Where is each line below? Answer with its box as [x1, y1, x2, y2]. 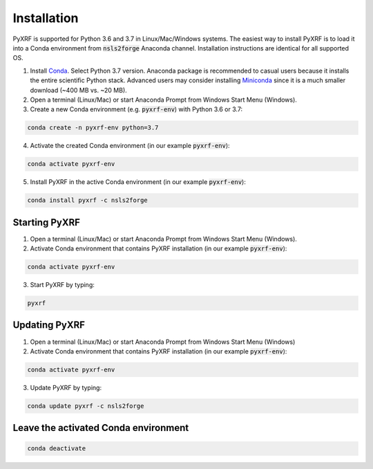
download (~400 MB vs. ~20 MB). [30, 86, 127, 94]
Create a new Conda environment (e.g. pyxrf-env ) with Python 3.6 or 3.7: [30, 105, 243, 113]
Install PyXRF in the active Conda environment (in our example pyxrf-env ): [30, 178, 247, 186]
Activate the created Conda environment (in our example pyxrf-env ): [30, 142, 231, 150]
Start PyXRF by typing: [30, 281, 95, 289]
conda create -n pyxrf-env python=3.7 [27, 124, 159, 131]
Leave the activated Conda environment [12, 422, 189, 434]
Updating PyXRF [12, 319, 86, 331]
